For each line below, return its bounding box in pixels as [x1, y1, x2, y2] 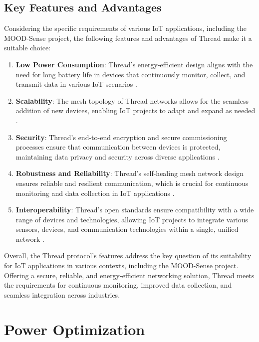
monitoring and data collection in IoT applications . [15, 187, 175, 198]
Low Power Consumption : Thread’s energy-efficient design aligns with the [15, 59, 253, 69]
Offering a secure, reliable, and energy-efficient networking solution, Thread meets [4, 270, 255, 280]
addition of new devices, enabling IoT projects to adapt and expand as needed [15, 105, 256, 116]
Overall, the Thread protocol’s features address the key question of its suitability [4, 250, 252, 261]
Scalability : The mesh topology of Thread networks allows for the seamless [15, 95, 249, 106]
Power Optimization [4, 319, 145, 339]
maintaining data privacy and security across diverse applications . [15, 151, 220, 162]
